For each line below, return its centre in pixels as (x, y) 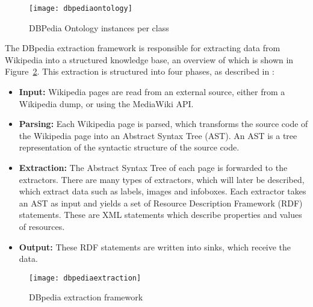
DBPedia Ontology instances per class (99, 27)
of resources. (42, 226)
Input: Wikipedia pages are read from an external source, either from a (152, 92)
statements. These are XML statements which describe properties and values (160, 215)
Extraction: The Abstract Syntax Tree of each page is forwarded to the (153, 167)
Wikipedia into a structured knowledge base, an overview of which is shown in (149, 59)
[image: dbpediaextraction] (85, 278)
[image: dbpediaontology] (81, 8)
